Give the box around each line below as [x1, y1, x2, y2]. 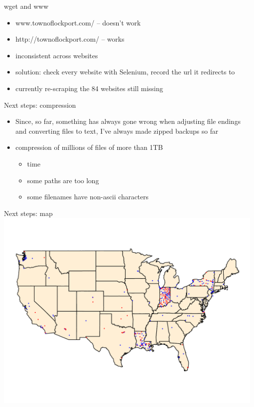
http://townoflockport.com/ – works [15, 34, 125, 44]
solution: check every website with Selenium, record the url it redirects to [15, 67, 235, 77]
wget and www [4, 1, 48, 11]
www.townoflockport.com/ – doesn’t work [15, 17, 141, 27]
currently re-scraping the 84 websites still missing [15, 83, 163, 93]
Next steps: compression [4, 99, 76, 110]
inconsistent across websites [15, 50, 98, 60]
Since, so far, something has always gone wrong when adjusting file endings [15, 116, 241, 126]
